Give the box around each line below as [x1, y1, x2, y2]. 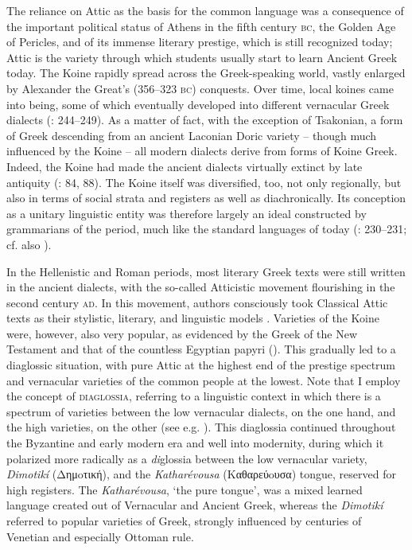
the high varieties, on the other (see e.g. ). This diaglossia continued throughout [6, 419, 396, 435]
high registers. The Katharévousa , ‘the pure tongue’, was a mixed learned [6, 481, 363, 497]
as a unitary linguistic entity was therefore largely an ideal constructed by [6, 205, 367, 221]
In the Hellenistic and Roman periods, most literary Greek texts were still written [6, 263, 406, 279]
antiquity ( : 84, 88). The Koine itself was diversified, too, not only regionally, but [6, 174, 402, 190]
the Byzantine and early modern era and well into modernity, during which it [6, 435, 384, 451]
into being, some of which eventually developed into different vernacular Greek [6, 96, 390, 112]
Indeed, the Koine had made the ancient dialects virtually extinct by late [6, 158, 363, 174]
